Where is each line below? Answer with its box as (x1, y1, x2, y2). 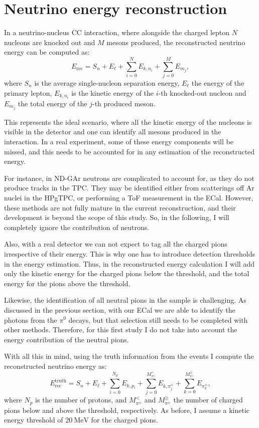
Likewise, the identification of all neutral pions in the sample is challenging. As (4, 295, 246, 305)
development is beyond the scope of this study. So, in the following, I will (4, 212, 229, 223)
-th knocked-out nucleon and (158, 87, 246, 98)
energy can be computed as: (4, 47, 90, 57)
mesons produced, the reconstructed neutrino (106, 37, 245, 47)
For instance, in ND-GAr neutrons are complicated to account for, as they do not (4, 172, 254, 183)
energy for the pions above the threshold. (4, 278, 131, 288)
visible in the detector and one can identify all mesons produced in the (4, 126, 221, 137)
